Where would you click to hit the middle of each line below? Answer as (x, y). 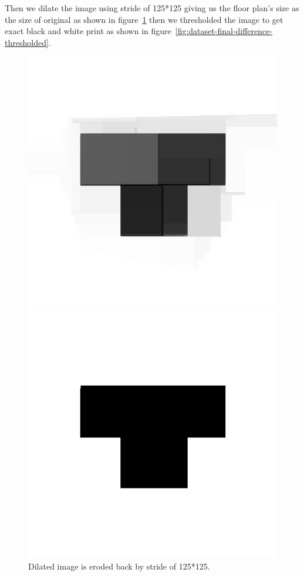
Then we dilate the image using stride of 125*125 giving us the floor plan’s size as (152, 8)
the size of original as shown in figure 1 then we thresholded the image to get (144, 19)
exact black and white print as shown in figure (88, 31)
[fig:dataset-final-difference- (224, 31)
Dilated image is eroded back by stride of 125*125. (119, 566)
